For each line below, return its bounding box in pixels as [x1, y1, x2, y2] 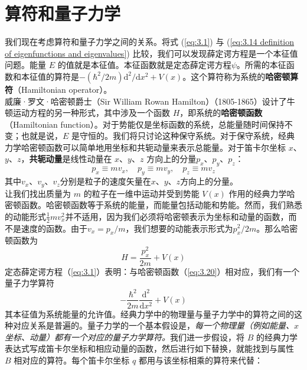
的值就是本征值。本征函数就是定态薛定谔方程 [57, 59, 231, 71]
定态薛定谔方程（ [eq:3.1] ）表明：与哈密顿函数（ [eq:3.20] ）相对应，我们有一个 [5, 265, 300, 277]
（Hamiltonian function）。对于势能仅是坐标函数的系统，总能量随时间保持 [5, 118, 285, 130]
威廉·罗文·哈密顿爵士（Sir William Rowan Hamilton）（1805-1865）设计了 [5, 95, 287, 107]
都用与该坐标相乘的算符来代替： [138, 353, 263, 366]
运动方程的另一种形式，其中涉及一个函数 [12, 106, 170, 119]
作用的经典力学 [228, 187, 287, 199]
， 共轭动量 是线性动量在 [21, 152, 112, 165]
